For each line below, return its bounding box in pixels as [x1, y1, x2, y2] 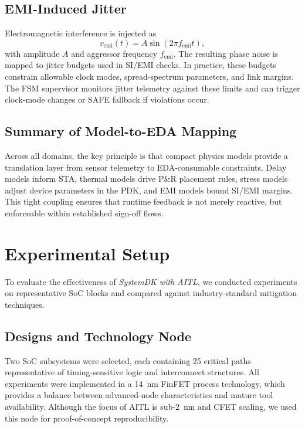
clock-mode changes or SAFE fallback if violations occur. [5, 93, 209, 106]
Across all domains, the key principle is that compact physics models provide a [5, 149, 288, 161]
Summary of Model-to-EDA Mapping [5, 122, 237, 140]
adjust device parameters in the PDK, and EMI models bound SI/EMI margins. [5, 184, 293, 196]
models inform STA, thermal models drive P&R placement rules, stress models [5, 172, 288, 185]
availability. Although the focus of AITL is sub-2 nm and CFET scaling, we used [5, 400, 297, 413]
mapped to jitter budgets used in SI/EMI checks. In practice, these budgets [5, 59, 277, 71]
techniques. [5, 298, 45, 310]
